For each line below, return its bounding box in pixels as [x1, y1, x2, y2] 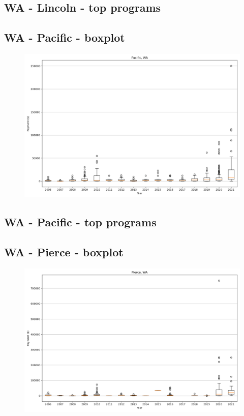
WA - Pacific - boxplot [4, 29, 125, 45]
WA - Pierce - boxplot [4, 244, 124, 260]
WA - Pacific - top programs [4, 214, 157, 230]
